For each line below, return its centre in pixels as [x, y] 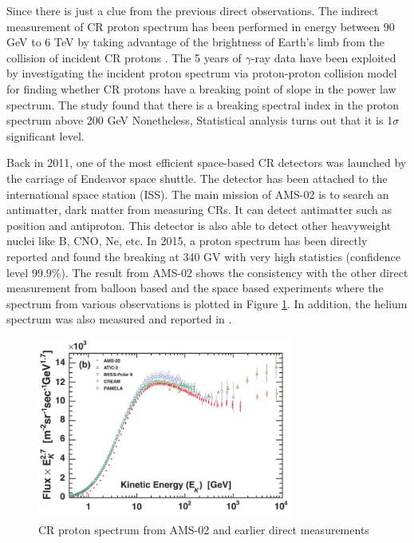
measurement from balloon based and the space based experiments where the [195, 288]
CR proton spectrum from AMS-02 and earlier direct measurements [204, 530]
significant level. [45, 135]
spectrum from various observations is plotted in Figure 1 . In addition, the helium [207, 303]
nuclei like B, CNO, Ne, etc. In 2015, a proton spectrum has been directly [187, 241]
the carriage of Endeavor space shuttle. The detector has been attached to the [197, 178]
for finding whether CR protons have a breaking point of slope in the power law [201, 88]
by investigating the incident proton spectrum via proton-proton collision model [202, 73]
